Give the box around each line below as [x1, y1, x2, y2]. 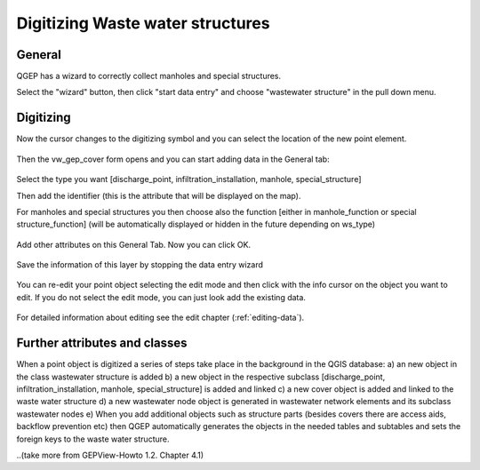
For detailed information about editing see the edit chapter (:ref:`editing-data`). [16, 312, 305, 323]
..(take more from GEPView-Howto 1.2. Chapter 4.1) [16, 450, 204, 460]
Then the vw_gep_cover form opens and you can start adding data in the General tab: [16, 154, 330, 164]
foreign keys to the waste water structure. [16, 434, 170, 444]
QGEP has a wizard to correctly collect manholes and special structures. [16, 71, 282, 82]
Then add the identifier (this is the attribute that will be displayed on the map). [16, 190, 301, 201]
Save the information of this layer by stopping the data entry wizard [16, 259, 264, 270]
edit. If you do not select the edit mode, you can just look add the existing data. [16, 291, 307, 302]
